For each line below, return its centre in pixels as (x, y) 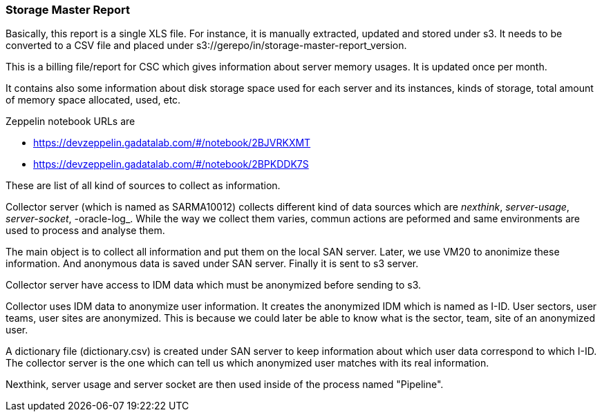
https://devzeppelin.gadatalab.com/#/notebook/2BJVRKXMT (172, 143)
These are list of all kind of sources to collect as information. (143, 186)
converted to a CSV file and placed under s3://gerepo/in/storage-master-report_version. (206, 46)
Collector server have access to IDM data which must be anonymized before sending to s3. (214, 285)
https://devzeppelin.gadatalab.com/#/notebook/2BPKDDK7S (171, 164)
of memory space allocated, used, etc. (93, 100)
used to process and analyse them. (85, 231)
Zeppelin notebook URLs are (70, 122)
